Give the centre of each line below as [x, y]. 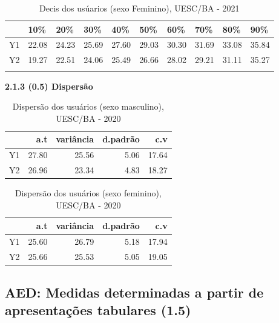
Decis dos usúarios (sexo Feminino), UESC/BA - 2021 [139, 8]
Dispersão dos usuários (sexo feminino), [88, 193]
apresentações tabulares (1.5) [98, 309]
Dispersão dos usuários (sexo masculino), [88, 106]
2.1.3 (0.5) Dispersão [49, 86]
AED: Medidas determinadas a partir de [134, 292]
